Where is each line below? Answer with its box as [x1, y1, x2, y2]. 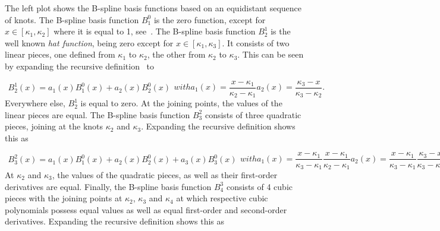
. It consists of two [222, 36, 290, 49]
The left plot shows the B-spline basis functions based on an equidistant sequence [5, 2, 302, 14]
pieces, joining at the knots [5, 120, 103, 132]
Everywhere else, [5, 97, 65, 109]
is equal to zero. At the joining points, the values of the [80, 97, 282, 109]
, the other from [147, 48, 206, 61]
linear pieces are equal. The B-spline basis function [5, 108, 190, 121]
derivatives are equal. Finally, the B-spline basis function [5, 180, 212, 192]
